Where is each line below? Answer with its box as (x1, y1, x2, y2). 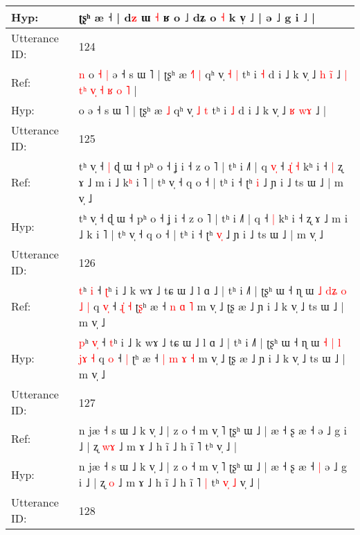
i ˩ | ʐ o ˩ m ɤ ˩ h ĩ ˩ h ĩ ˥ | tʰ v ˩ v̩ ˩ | (78, 474, 260, 490)
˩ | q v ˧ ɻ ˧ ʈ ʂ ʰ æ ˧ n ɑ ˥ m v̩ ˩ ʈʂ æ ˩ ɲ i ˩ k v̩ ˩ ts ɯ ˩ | (78, 298, 344, 314)
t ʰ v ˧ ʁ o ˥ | (78, 82, 137, 98)
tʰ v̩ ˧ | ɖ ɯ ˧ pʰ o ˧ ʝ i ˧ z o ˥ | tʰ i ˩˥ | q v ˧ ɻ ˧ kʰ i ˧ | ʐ (78, 158, 343, 174)
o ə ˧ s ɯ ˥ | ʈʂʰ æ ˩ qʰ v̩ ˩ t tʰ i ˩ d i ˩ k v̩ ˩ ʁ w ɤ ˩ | (78, 102, 327, 118)
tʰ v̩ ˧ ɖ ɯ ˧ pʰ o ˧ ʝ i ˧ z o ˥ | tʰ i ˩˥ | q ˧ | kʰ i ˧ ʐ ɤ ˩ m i (78, 210, 348, 226)
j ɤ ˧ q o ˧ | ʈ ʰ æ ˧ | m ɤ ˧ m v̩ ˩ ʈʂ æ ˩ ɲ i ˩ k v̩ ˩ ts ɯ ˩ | (78, 350, 345, 366)
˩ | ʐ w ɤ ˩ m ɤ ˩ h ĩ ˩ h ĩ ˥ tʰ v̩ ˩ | (78, 438, 237, 454)
